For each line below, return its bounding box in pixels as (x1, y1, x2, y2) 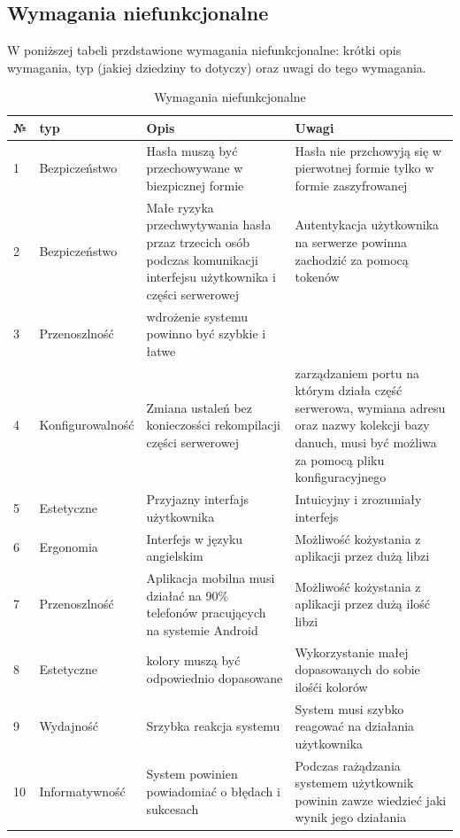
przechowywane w (146, 159, 243, 177)
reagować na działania (295, 717, 415, 735)
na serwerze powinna (295, 233, 408, 252)
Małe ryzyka (146, 198, 214, 216)
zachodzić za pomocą (295, 250, 409, 268)
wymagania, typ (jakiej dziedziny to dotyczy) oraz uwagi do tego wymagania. (7, 58, 426, 76)
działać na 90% (146, 586, 229, 604)
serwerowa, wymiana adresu (295, 398, 446, 416)
